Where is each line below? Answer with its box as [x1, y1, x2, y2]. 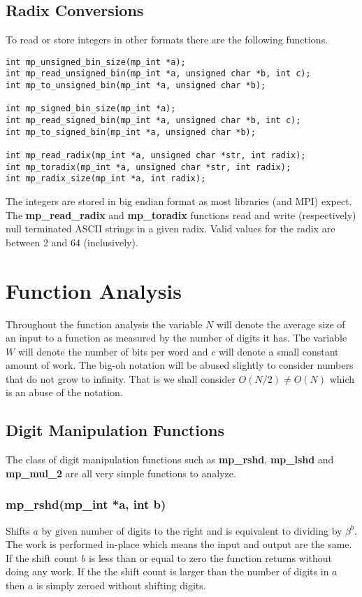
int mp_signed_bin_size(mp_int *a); [6, 104, 176, 114]
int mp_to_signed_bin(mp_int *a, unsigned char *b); [6, 127, 256, 137]
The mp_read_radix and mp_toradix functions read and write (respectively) [6, 207, 356, 222]
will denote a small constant [218, 344, 339, 358]
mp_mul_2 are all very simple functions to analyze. [6, 465, 236, 480]
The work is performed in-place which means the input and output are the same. [6, 537, 352, 552]
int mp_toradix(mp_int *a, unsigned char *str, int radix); [6, 162, 291, 172]
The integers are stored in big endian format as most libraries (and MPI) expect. [6, 194, 352, 209]
